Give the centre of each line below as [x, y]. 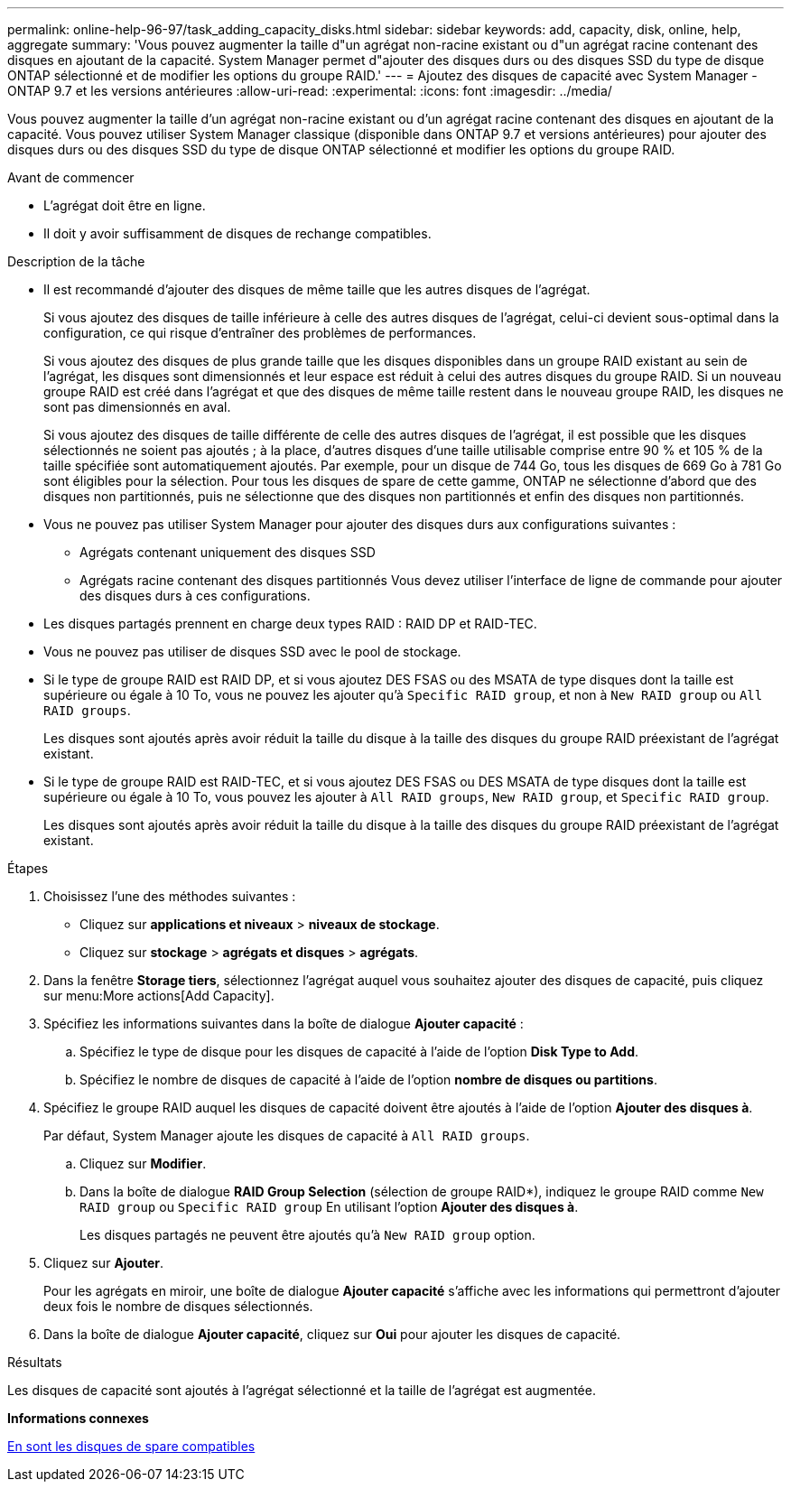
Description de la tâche [76, 261]
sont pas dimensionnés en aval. [137, 407]
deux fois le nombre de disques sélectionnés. [178, 1306]
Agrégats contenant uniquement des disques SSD [228, 552]
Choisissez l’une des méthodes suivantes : [170, 896]
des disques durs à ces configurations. [195, 596]
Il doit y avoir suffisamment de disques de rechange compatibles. [237, 233]
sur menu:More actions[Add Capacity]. [159, 996]
